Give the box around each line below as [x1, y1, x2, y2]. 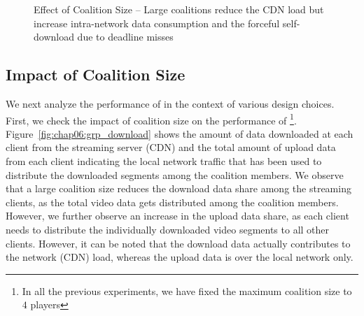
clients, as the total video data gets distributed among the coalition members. [6, 194, 339, 209]
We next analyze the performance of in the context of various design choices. [6, 96, 335, 110]
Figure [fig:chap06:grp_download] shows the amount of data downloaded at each [6, 126, 353, 141]
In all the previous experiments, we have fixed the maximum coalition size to [22, 283, 352, 298]
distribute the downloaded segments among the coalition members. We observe [6, 167, 344, 182]
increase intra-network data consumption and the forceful [34, 15, 280, 30]
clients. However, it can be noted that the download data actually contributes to [6, 236, 351, 250]
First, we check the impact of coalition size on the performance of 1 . [6, 110, 297, 127]
